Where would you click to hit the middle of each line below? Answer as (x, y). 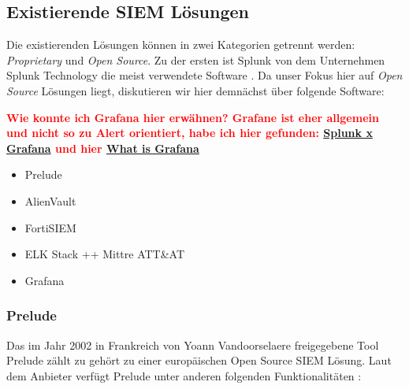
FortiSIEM (50, 227)
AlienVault (50, 200)
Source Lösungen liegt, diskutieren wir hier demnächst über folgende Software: (195, 90)
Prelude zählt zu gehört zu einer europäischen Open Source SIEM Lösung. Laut (199, 360)
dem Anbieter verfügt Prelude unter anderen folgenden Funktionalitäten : (184, 375)
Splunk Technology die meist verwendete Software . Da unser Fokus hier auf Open (204, 75)
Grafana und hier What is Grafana (103, 148)
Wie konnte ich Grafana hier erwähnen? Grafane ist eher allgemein (193, 117)
